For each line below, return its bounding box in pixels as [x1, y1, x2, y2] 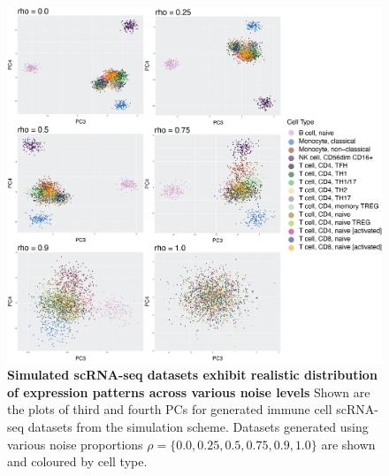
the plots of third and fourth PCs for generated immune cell [7, 400, 332, 418]
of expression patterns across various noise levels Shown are [7, 382, 370, 401]
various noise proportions [7, 434, 143, 453]
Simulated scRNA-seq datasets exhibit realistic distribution [7, 365, 378, 384]
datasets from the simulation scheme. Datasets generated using [27, 417, 369, 435]
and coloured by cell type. [7, 452, 148, 471]
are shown [321, 434, 376, 453]
